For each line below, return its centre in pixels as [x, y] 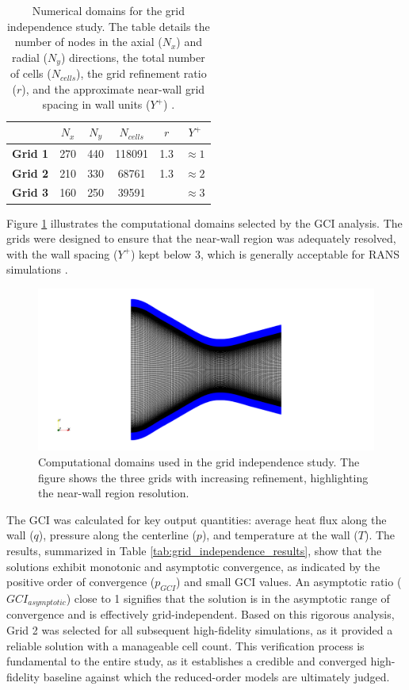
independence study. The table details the [108, 26]
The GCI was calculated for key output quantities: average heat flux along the [197, 519]
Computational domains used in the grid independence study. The [199, 462]
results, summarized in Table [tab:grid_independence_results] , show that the [194, 550]
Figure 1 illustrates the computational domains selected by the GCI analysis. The [204, 222]
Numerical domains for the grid [108, 10]
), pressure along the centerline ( [117, 535]
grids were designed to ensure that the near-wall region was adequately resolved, [201, 238]
